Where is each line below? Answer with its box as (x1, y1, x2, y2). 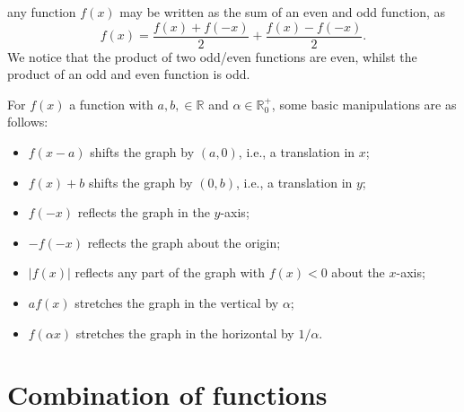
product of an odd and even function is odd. (7, 65, 250, 83)
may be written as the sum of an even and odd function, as (119, 3, 446, 21)
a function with (69, 94, 153, 113)
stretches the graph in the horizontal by (75, 323, 294, 342)
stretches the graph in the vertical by (74, 294, 279, 311)
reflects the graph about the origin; (87, 232, 281, 251)
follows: (7, 112, 48, 131)
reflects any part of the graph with (74, 263, 265, 282)
